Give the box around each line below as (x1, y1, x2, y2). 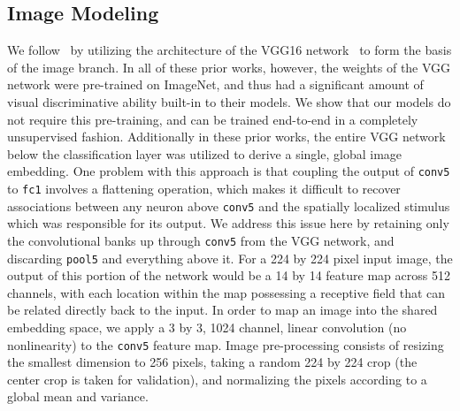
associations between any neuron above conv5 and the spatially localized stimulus (7, 196, 450, 215)
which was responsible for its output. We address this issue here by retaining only (7, 214, 449, 232)
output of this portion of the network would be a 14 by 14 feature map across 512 (7, 266, 450, 285)
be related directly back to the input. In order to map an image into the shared (7, 301, 438, 319)
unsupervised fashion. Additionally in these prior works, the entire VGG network (7, 127, 446, 146)
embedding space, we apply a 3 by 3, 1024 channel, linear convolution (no (7, 318, 407, 337)
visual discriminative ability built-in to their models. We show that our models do (7, 92, 451, 110)
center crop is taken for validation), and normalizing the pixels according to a (7, 369, 427, 388)
